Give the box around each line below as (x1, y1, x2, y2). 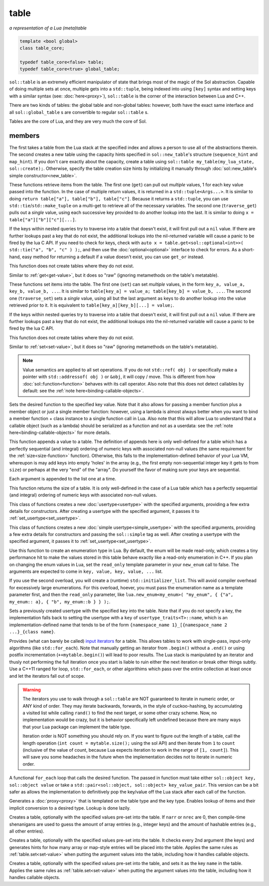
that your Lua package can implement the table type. (22, 724, 132, 730)
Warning (22, 687, 41, 693)
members (9, 131, 40, 140)
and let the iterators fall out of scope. (9, 673, 86, 679)
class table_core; (19, 45, 65, 51)
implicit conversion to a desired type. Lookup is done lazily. (9, 805, 131, 811)
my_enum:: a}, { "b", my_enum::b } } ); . (9, 598, 111, 604)
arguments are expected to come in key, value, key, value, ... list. (9, 568, 163, 574)
